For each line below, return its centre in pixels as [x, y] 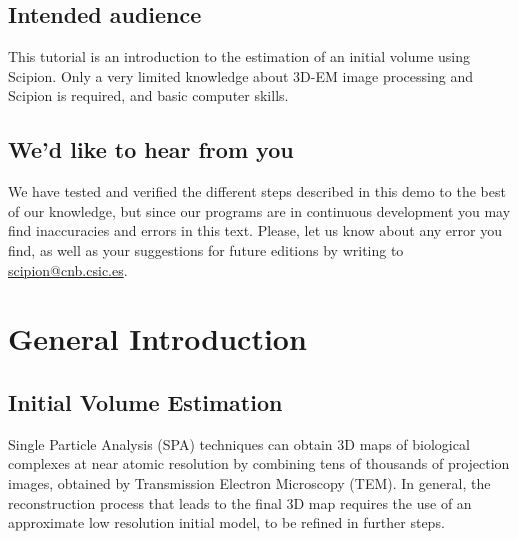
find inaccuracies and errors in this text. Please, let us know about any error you [255, 230]
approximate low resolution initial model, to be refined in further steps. [226, 522]
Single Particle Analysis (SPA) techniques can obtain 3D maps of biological [239, 443]
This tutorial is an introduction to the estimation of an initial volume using [239, 56]
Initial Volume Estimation [145, 401]
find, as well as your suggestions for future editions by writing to [206, 249]
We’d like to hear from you [151, 149]
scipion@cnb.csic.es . [68, 269]
